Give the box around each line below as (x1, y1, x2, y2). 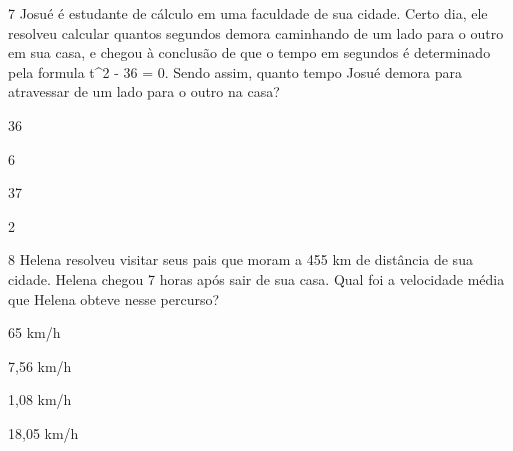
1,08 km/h (8, 389, 72, 410)
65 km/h (8, 322, 61, 343)
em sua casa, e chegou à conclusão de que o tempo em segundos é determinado (8, 42, 491, 63)
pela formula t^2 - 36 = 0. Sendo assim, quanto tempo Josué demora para (8, 61, 462, 82)
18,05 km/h (8, 422, 79, 443)
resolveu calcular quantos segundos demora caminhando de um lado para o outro (8, 22, 504, 43)
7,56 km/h (8, 355, 72, 376)
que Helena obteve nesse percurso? (8, 288, 220, 309)
